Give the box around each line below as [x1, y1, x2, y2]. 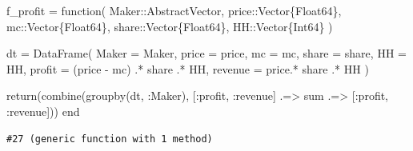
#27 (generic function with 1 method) [6, 133, 213, 145]
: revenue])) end [6, 102, 80, 119]
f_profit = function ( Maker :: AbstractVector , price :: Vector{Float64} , [6, 2, 342, 18]
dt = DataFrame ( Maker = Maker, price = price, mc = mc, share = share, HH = [6, 45, 407, 62]
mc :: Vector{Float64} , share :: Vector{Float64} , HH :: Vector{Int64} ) [6, 18, 333, 34]
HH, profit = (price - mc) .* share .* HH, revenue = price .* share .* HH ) [6, 60, 369, 77]
